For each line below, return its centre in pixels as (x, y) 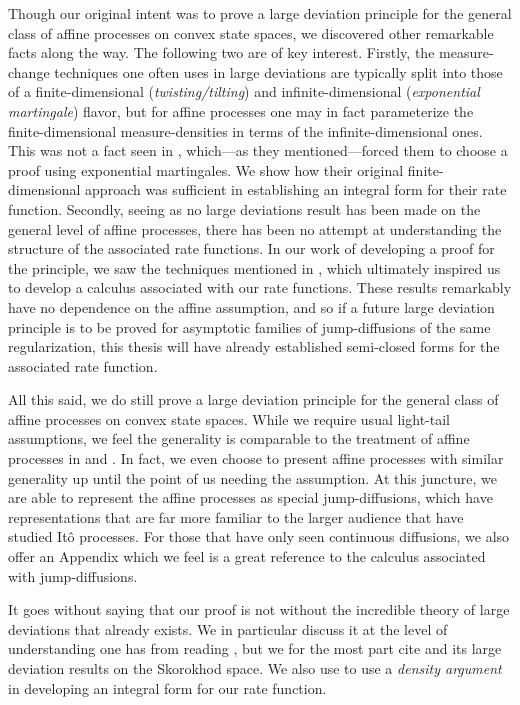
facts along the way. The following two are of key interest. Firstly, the (221, 52)
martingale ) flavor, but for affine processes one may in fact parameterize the (241, 110)
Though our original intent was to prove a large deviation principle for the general (260, 13)
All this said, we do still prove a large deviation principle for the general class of (253, 399)
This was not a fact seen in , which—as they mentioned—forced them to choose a (258, 150)
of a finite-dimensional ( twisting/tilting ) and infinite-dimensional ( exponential (244, 91)
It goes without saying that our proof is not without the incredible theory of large (259, 609)
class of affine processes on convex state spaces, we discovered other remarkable (251, 32)
